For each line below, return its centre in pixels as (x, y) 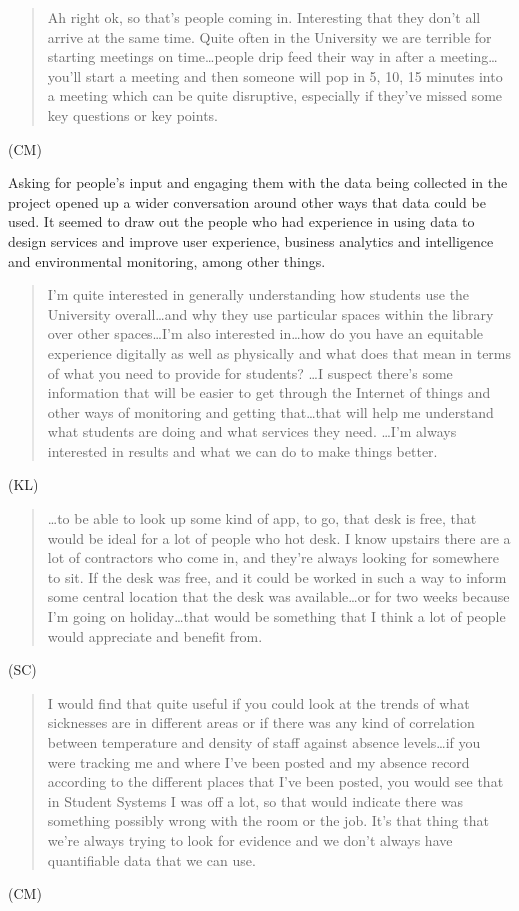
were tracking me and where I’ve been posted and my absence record (258, 761)
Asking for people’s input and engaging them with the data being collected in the (258, 182)
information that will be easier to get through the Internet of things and (269, 392)
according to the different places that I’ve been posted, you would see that (275, 781)
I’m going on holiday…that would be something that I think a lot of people (276, 616)
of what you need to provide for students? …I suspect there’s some (250, 372)
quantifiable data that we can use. (151, 859)
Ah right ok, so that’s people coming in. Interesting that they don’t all (264, 17)
